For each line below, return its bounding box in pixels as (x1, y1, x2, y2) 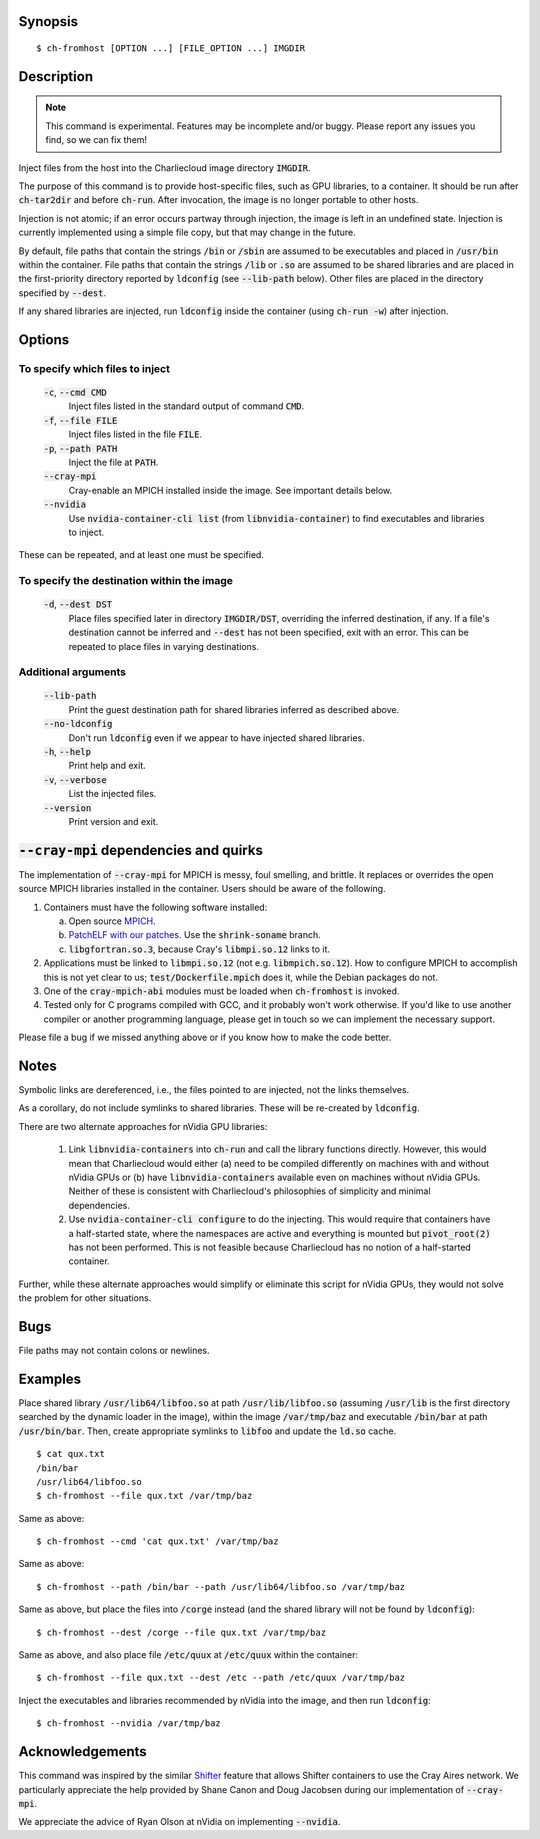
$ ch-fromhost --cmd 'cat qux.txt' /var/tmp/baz (36, 1536, 279, 1547)
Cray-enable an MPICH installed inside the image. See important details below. (68, 484, 393, 496)
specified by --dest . (18, 286, 107, 299)
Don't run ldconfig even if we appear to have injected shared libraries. (68, 731, 365, 744)
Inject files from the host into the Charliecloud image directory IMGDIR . (18, 161, 311, 174)
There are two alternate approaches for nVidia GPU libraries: (18, 1120, 268, 1132)
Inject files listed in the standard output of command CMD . (68, 400, 305, 412)
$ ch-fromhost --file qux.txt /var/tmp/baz (36, 1490, 253, 1502)
